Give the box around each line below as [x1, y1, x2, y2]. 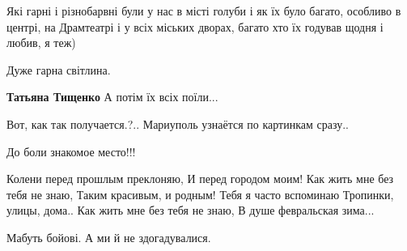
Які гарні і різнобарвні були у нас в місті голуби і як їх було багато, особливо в [6, 2, 401, 19]
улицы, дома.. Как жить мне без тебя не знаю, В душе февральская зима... [6, 202, 375, 219]
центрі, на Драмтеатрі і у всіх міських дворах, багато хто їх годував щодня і [6, 18, 384, 35]
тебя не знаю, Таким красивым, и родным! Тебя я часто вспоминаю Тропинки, [6, 185, 394, 202]
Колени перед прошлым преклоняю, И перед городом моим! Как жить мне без [6, 170, 394, 187]
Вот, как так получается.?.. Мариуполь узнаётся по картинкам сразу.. [6, 115, 349, 132]
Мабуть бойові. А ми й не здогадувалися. [6, 228, 211, 245]
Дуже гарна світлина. [6, 61, 111, 78]
